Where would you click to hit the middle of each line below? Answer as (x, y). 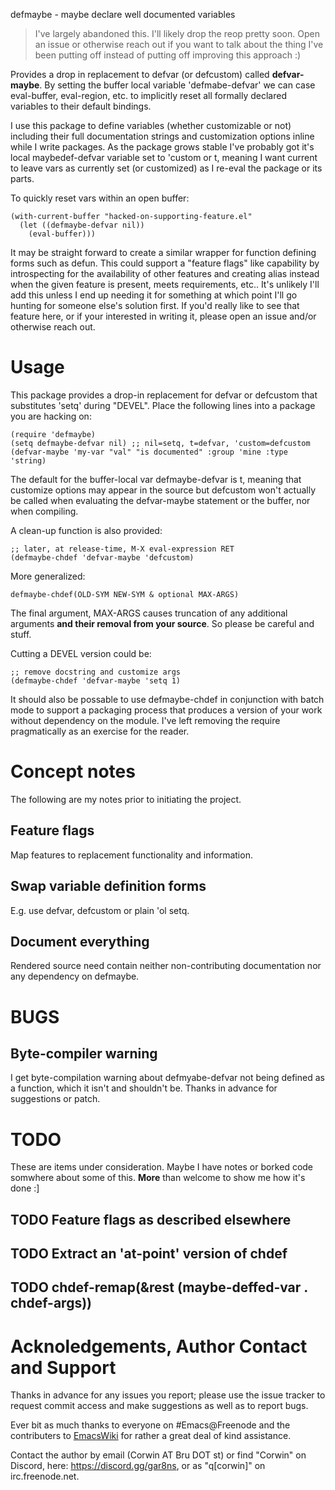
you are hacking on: (51, 416)
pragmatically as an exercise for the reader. (100, 731)
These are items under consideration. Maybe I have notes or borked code (162, 1167)
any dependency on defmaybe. (75, 976)
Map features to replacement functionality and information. (131, 855)
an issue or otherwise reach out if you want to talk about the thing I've (179, 44)
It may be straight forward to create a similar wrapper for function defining (163, 252)
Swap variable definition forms (108, 886)
